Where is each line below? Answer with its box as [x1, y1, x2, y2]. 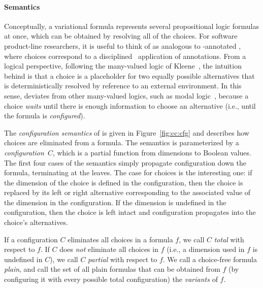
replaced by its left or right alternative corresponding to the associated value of [4, 187, 251, 198]
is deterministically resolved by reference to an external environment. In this [4, 80, 242, 91]
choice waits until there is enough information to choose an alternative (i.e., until [4, 100, 256, 111]
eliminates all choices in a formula [68, 234, 173, 244]
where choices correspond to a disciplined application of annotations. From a [4, 50, 246, 61]
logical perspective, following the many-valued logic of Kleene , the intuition [4, 60, 242, 71]
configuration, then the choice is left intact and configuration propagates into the [4, 207, 256, 217]
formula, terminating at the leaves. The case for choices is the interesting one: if [4, 167, 252, 178]
